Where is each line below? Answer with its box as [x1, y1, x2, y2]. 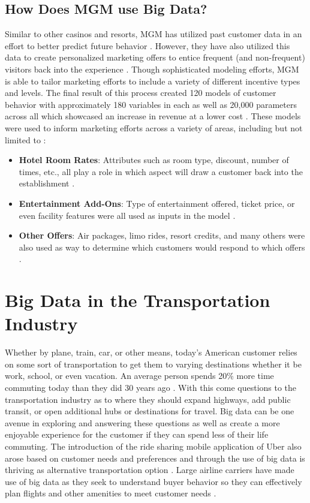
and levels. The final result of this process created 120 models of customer [5, 86, 276, 99]
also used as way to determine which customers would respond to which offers [19, 240, 305, 253]
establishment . [19, 177, 75, 189]
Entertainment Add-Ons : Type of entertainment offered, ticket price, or [19, 197, 295, 209]
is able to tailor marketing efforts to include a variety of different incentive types [5, 74, 300, 87]
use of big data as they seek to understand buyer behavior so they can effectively [5, 475, 302, 487]
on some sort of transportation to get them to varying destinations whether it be [5, 357, 302, 370]
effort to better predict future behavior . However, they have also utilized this [5, 39, 290, 52]
